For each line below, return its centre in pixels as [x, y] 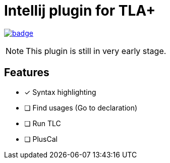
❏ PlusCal [41, 139]
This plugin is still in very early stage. [96, 51]
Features [27, 73]
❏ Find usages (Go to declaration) [81, 107]
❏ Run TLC [43, 123]
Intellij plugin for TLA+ [80, 11]
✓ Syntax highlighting [60, 92]
